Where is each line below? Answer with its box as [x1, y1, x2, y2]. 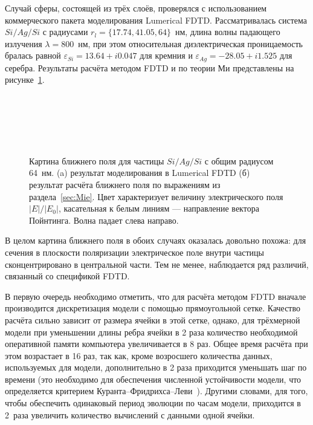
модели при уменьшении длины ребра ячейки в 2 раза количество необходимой [5, 325, 298, 338]
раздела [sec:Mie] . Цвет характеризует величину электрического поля [29, 190, 283, 203]
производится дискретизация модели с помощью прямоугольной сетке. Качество [5, 302, 300, 314]
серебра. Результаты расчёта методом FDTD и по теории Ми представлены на [5, 61, 294, 74]
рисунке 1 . [5, 73, 45, 86]
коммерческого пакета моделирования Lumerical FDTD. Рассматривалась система [5, 13, 307, 26]
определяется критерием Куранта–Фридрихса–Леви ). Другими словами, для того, [5, 384, 308, 397]
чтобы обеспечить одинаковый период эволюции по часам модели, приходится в [5, 397, 301, 409]
